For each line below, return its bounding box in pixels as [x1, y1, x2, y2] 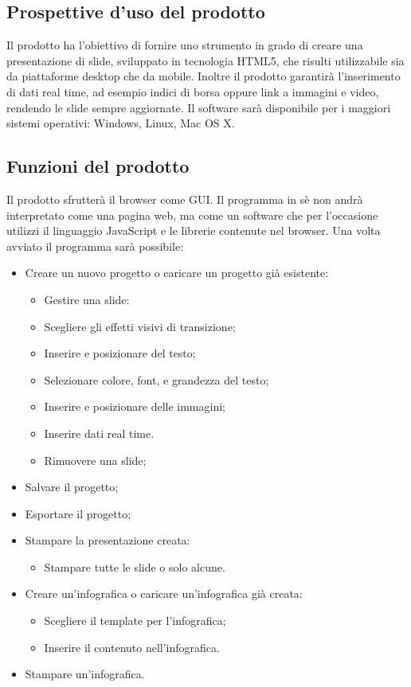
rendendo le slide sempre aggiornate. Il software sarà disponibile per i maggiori [6, 99, 391, 115]
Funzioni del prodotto [6, 154, 190, 178]
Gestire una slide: [44, 291, 130, 307]
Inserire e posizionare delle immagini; [44, 398, 225, 415]
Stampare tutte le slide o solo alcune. [44, 558, 225, 575]
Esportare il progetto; [25, 505, 131, 521]
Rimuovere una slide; [44, 451, 147, 468]
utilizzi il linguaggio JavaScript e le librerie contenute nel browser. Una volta [6, 222, 381, 239]
